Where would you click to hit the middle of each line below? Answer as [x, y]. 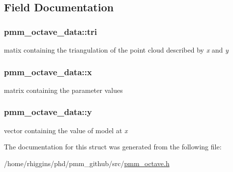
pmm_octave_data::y [48, 112]
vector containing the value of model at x [66, 130]
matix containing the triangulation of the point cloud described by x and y [116, 50]
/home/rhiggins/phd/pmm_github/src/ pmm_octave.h [87, 163]
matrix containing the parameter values [63, 90]
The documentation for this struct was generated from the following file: [113, 147]
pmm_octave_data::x [48, 72]
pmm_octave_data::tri [51, 31]
